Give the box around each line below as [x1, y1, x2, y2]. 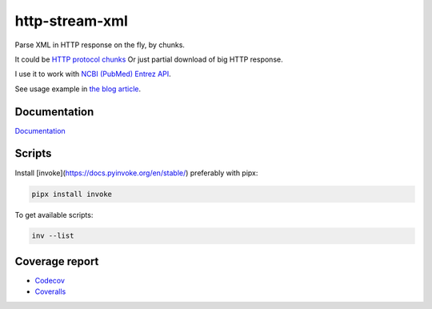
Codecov [34, 275, 66, 285]
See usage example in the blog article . [14, 84, 142, 94]
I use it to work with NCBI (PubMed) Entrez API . [14, 69, 171, 79]
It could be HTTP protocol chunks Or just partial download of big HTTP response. [14, 54, 283, 64]
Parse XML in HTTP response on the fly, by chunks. [14, 40, 186, 50]
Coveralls [34, 287, 66, 296]
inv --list [31, 231, 74, 240]
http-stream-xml [14, 12, 128, 30]
